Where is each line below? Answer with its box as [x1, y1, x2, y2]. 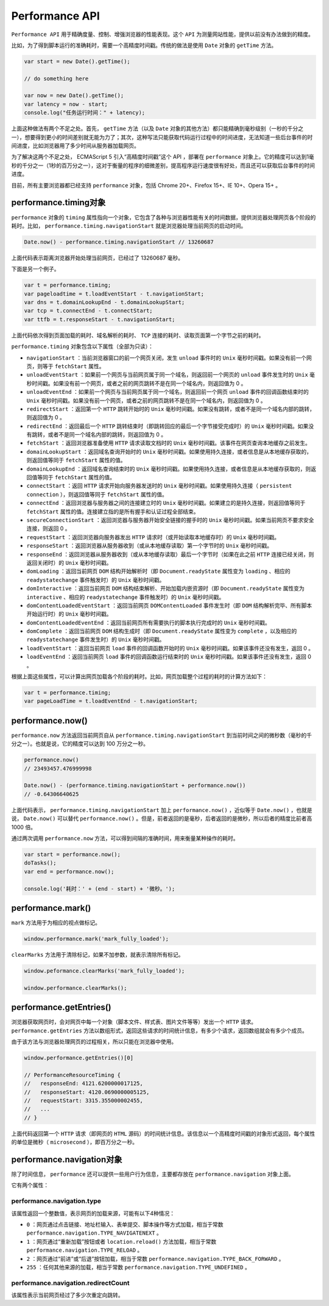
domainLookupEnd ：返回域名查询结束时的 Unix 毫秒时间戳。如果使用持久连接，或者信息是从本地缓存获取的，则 [26, 465, 311, 473]
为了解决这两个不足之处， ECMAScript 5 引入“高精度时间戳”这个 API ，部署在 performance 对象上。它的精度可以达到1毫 [11, 153, 314, 161]
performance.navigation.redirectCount [11, 1279, 130, 1287]
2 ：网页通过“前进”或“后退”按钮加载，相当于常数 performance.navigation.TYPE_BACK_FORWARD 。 [26, 1255, 285, 1262]
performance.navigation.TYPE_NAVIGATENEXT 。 [26, 1229, 163, 1236]
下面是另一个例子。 [11, 266, 60, 273]
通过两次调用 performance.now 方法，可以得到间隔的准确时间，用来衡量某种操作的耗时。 [11, 834, 239, 842]
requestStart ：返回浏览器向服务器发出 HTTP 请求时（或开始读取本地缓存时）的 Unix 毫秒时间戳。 [26, 533, 280, 540]
